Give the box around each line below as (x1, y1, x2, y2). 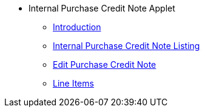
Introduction (53, 22, 101, 32)
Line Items (53, 78, 94, 88)
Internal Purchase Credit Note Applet (29, 3, 175, 13)
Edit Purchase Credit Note (53, 59, 156, 70)
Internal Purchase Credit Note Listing (53, 41, 200, 51)
